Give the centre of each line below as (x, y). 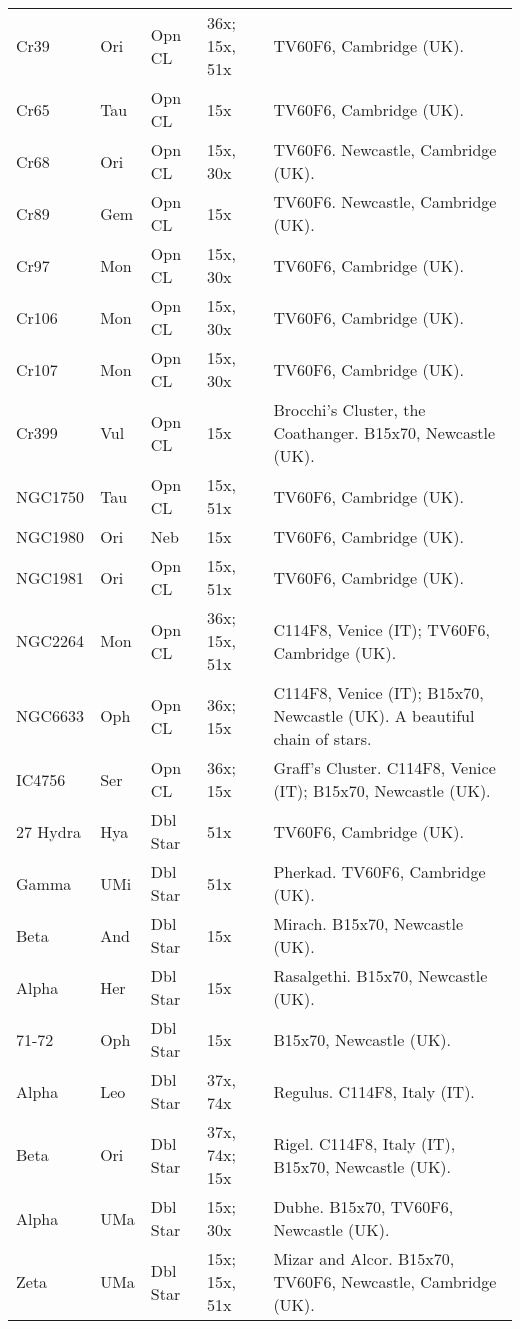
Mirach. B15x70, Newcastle (368, 923)
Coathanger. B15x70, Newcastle (384, 432)
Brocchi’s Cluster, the (349, 409)
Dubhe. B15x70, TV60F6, (363, 1206)
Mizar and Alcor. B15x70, (364, 1258)
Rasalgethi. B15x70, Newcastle (380, 975)
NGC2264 (50, 640)
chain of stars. (322, 738)
